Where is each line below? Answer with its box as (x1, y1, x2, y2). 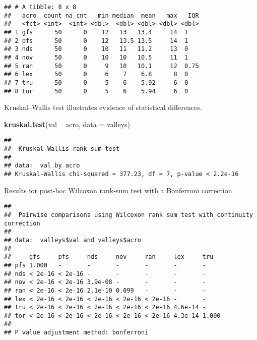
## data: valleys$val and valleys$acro (4, 236, 142, 244)
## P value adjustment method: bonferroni (4, 329, 149, 336)
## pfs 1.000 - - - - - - (4, 261, 206, 269)
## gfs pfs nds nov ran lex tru (4, 253, 214, 261)
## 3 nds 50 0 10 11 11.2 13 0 (4, 45, 188, 53)
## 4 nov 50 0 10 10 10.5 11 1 (4, 53, 188, 61)
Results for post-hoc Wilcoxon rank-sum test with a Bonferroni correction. (4, 185, 234, 195)
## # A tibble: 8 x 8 (4, 4, 77, 11)
